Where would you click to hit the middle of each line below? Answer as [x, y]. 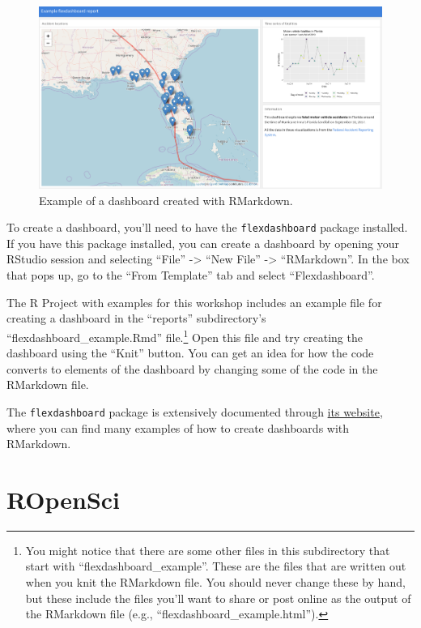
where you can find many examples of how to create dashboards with [178, 427]
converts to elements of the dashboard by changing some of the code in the [192, 368]
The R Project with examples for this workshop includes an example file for [194, 302]
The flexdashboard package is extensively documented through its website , [195, 411]
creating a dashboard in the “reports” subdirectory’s [136, 318]
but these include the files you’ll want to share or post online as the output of [218, 598]
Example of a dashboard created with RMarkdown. [166, 200]
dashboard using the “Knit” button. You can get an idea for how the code [190, 353]
